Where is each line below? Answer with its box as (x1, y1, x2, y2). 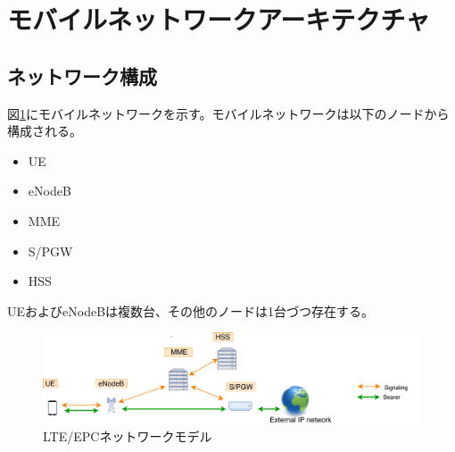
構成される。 (7, 121, 82, 140)
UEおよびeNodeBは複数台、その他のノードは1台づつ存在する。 (7, 301, 375, 320)
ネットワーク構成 (7, 62, 157, 89)
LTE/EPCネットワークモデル (43, 427, 212, 446)
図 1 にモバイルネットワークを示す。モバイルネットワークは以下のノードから (7, 104, 450, 122)
